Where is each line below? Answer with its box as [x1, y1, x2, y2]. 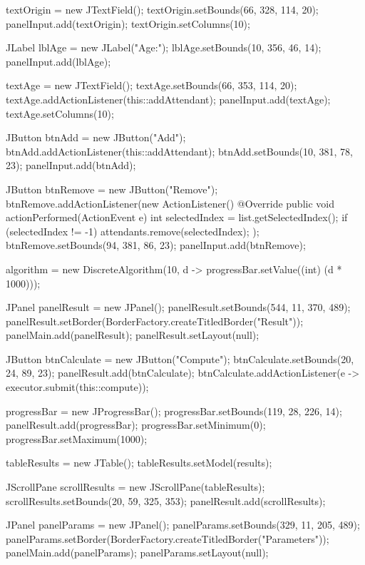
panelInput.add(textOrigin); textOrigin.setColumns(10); [6, 16, 250, 31]
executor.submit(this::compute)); [6, 380, 149, 395]
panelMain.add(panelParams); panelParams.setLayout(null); [6, 545, 269, 560]
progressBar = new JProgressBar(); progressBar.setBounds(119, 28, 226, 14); [6, 403, 342, 418]
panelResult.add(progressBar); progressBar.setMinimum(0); [6, 417, 266, 432]
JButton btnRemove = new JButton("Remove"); [6, 181, 218, 196]
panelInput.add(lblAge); [6, 54, 111, 68]
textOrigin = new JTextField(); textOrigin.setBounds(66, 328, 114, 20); [6, 2, 319, 16]
